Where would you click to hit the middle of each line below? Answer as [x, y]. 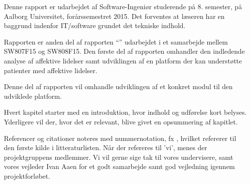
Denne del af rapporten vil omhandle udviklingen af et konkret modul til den [118, 86]
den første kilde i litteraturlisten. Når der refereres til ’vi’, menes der [106, 147]
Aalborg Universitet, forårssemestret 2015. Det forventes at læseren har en [114, 16]
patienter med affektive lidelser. [51, 70]
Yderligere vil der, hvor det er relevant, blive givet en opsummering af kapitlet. [121, 121]
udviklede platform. [33, 96]
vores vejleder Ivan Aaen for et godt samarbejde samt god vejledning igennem [119, 166]
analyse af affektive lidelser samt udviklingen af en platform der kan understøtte [123, 60]
